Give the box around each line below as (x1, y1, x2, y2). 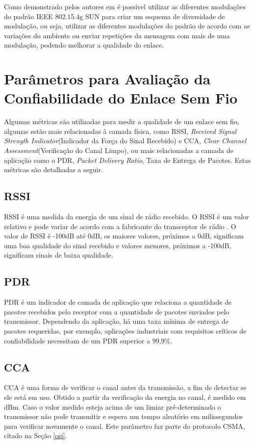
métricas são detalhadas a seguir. (4, 164, 103, 175)
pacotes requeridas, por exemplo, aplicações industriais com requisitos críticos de (4, 326, 247, 336)
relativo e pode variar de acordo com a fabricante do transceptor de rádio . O (4, 221, 236, 231)
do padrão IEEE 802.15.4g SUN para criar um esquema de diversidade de (4, 11, 225, 21)
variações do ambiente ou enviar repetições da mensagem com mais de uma (4, 30, 230, 40)
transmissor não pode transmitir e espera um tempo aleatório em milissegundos (4, 411, 243, 421)
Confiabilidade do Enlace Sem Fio (4, 88, 238, 108)
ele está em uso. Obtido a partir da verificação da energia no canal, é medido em (4, 392, 246, 402)
